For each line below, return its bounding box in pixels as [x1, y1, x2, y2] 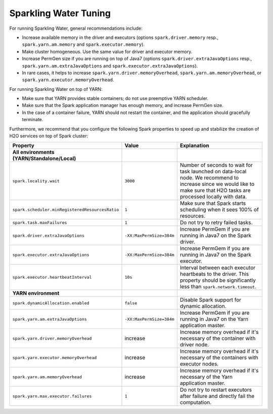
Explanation [179, 142, 209, 149]
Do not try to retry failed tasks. [179, 219, 253, 226]
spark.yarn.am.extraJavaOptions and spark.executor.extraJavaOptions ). [22, 63, 198, 69]
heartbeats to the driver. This [179, 271, 249, 278]
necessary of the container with [179, 335, 256, 342]
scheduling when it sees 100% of [179, 206, 259, 213]
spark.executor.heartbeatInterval [12, 274, 92, 280]
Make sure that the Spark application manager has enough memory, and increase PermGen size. [22, 102, 223, 109]
